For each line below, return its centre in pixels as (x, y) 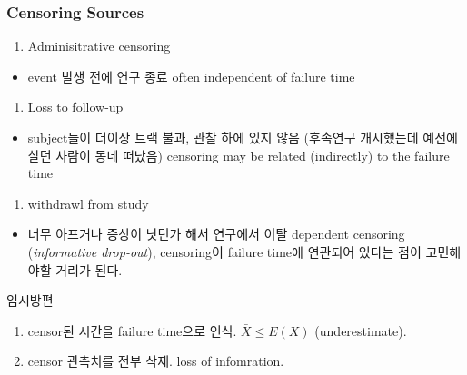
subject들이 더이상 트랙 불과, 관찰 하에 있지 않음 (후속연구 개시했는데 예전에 (243, 137)
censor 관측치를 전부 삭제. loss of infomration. (156, 361)
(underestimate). (361, 330)
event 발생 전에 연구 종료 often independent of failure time (191, 76)
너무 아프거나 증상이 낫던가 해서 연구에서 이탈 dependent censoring (216, 234)
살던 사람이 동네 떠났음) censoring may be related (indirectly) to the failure (238, 155)
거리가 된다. (89, 269)
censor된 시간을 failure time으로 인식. (132, 330)
